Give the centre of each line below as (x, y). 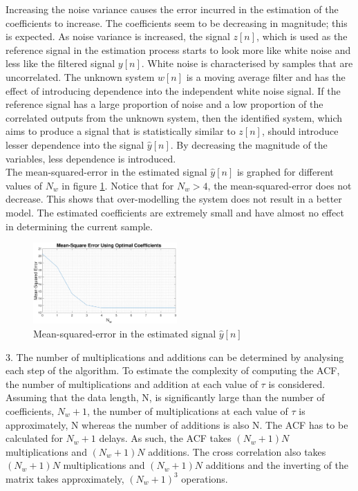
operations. (205, 478)
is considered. (297, 383)
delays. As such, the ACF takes (165, 438)
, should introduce (300, 131)
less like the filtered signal (60, 63)
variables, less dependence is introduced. (91, 158)
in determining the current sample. (79, 226)
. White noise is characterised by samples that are (247, 63)
